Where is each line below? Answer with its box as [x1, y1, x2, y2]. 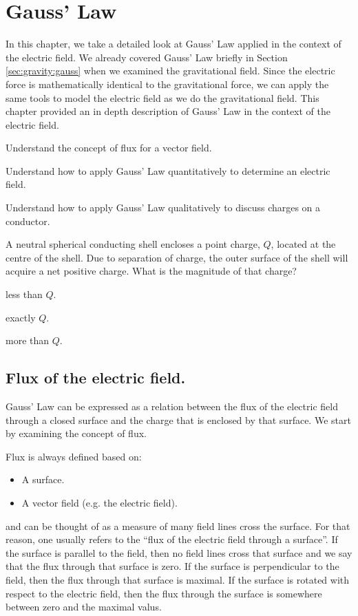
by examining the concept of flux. [6, 426, 147, 440]
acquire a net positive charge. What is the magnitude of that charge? [6, 264, 297, 278]
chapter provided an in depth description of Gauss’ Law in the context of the [6, 104, 330, 118]
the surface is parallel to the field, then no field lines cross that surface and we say [6, 545, 352, 560]
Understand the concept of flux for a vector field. [6, 140, 212, 155]
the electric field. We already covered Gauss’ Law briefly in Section [6, 50, 288, 64]
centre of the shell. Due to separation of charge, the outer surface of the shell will [6, 250, 348, 264]
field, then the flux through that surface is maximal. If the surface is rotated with [6, 572, 350, 586]
